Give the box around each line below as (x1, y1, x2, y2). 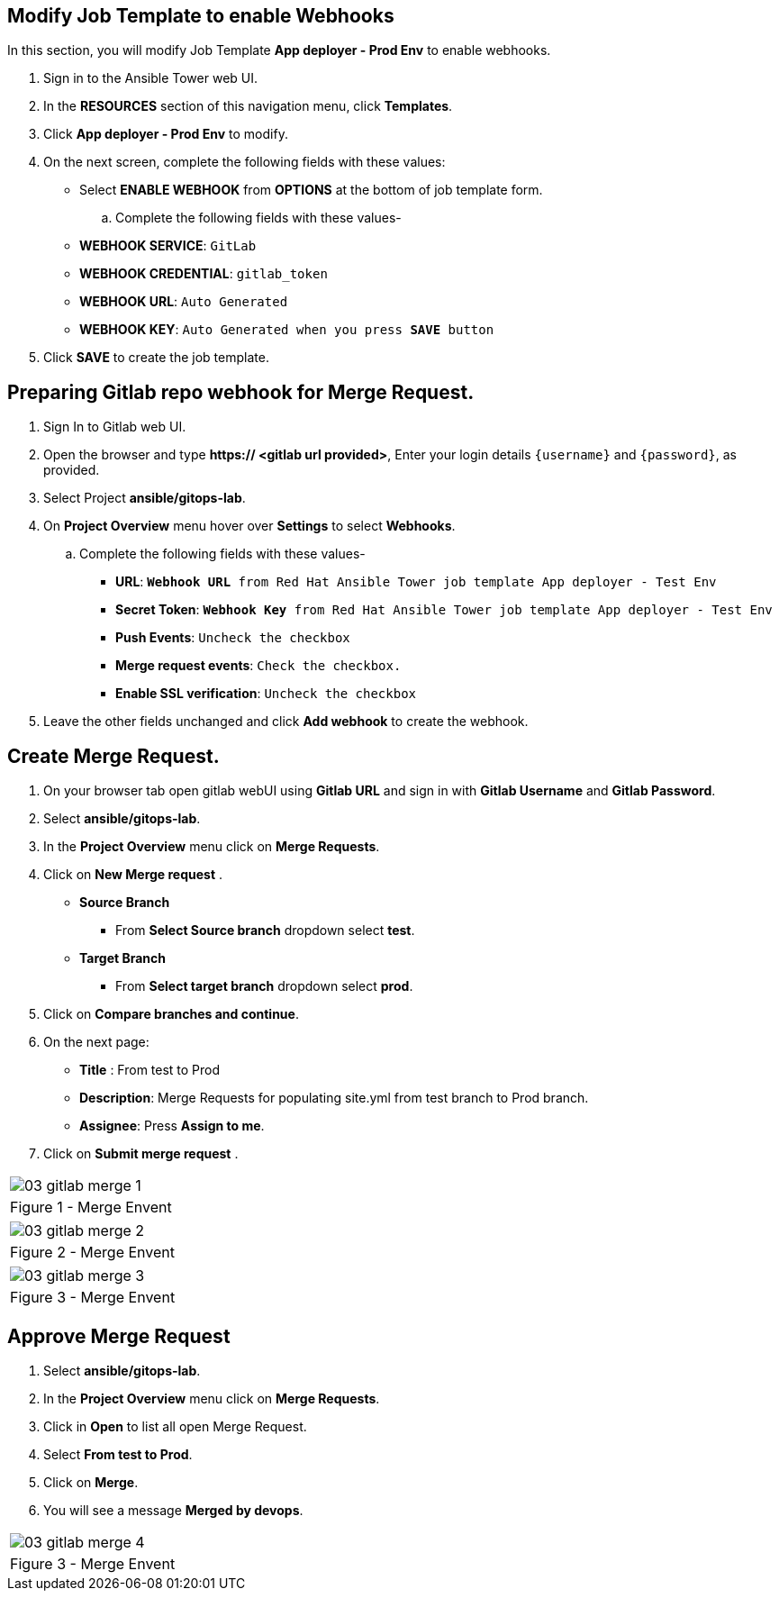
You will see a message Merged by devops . (43, 1502, 303, 1518)
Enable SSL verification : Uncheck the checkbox (115, 686, 416, 702)
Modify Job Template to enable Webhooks (7, 5, 394, 27)
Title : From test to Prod (79, 1062, 221, 1078)
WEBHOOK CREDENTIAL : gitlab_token (79, 266, 328, 282)
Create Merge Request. (7, 744, 220, 767)
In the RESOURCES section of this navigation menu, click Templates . (43, 98, 453, 114)
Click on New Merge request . (43, 867, 223, 883)
